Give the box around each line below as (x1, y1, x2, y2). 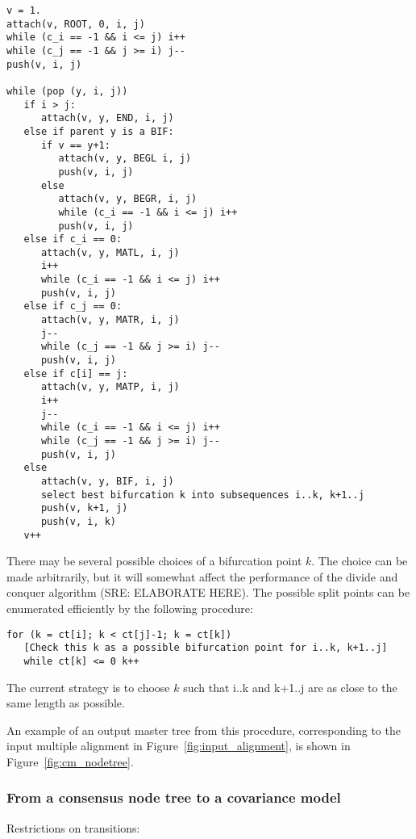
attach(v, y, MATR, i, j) (40, 314, 180, 326)
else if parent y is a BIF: (23, 125, 174, 137)
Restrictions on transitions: (6, 819, 140, 836)
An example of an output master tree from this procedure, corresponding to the (6, 721, 401, 738)
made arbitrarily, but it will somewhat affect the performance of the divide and (6, 568, 398, 585)
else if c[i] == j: (23, 367, 128, 380)
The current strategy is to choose (6, 678, 170, 695)
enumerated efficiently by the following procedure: (6, 600, 253, 617)
